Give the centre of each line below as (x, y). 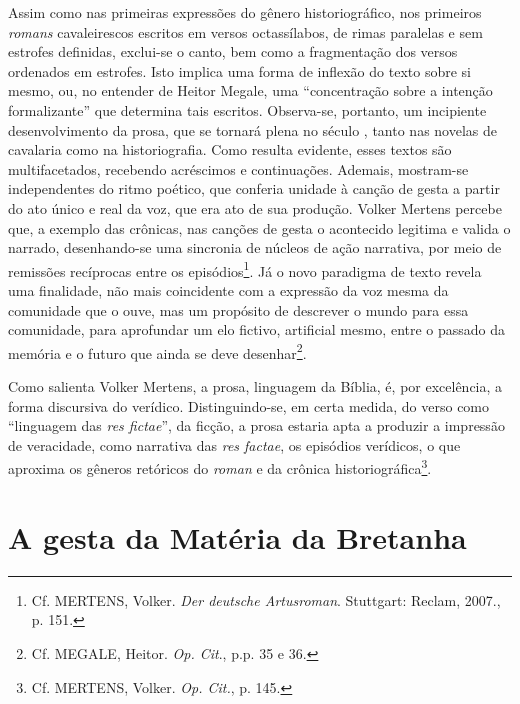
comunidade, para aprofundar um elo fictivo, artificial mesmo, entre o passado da (257, 329)
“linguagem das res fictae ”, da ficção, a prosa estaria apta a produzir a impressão (256, 425)
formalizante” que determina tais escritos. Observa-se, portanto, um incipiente (247, 109)
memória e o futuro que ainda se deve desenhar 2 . (157, 351)
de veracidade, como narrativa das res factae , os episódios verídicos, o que (234, 444)
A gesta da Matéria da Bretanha (237, 536)
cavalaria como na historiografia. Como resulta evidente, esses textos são (230, 149)
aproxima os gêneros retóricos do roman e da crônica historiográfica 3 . (220, 467)
